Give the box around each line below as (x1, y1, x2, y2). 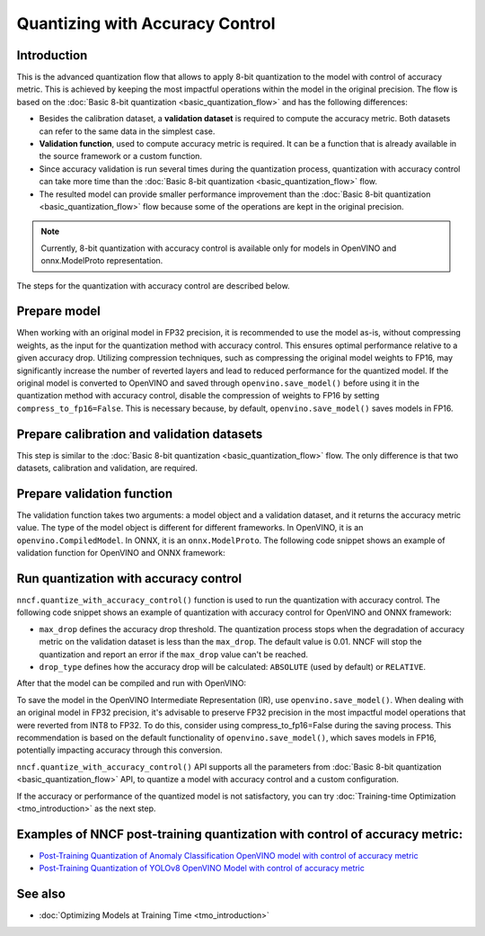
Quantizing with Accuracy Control (16, 13, 276, 33)
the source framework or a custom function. (39, 151, 202, 162)
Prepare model (16, 304, 101, 319)
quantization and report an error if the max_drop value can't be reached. (39, 648, 309, 660)
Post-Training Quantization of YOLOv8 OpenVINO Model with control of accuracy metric (39, 863, 366, 874)
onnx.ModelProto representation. (40, 255, 163, 266)
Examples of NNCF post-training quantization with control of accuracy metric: (16, 826, 463, 842)
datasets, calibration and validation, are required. (16, 463, 198, 474)
